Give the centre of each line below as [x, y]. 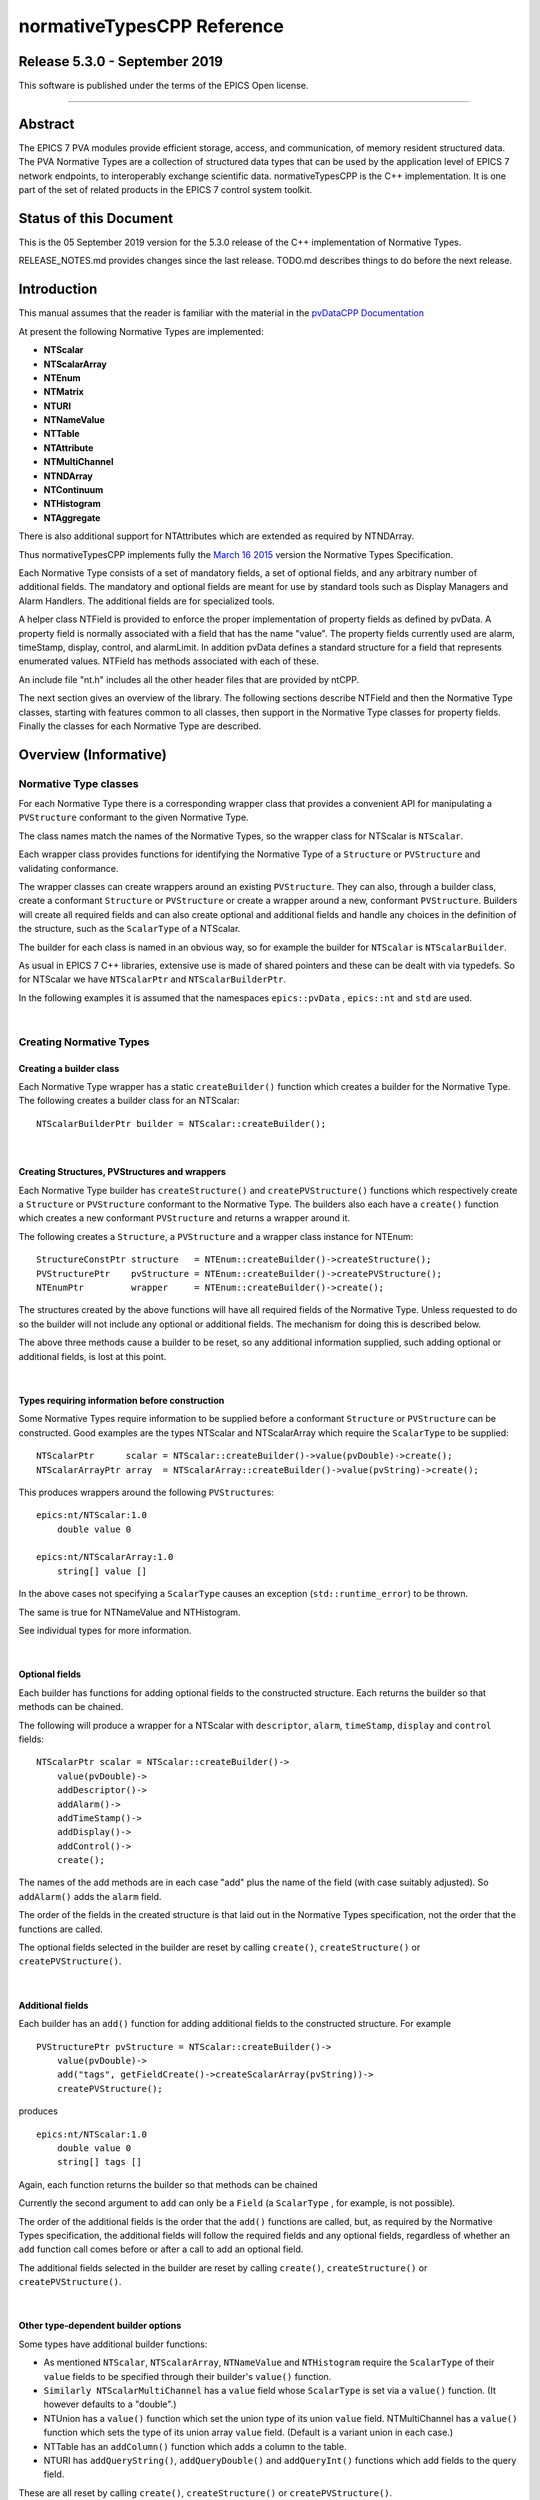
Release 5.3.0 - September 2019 [121, 61]
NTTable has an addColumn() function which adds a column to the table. [195, 2446]
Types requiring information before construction [121, 1400]
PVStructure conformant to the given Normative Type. [133, 817]
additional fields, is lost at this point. [92, 1356]
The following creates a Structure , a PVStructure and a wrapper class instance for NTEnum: [216, 1236]
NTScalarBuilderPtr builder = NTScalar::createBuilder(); [181, 1123]
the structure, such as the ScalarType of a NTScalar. [129, 929]
